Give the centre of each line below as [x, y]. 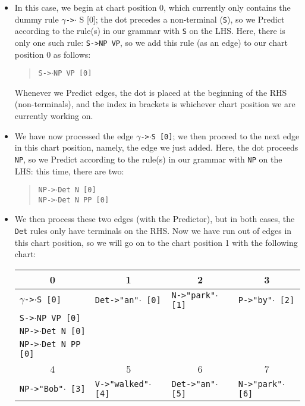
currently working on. [54, 115]
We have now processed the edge [74, 135]
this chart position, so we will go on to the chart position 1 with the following [156, 242]
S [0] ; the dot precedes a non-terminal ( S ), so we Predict [182, 19]
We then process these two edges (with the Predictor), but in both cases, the [155, 219]
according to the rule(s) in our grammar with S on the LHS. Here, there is [150, 31]
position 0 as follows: [53, 54]
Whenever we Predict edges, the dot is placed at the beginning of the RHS [151, 92]
